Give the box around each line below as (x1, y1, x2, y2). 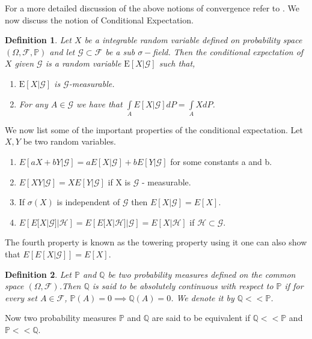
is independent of (57, 196, 120, 208)
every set (5, 291, 37, 304)
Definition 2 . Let (5, 268, 72, 280)
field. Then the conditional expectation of (153, 45, 304, 58)
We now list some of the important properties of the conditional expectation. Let (5, 123, 303, 136)
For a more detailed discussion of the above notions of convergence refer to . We (5, 2, 299, 14)
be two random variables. (23, 135, 116, 148)
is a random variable (45, 57, 121, 70)
